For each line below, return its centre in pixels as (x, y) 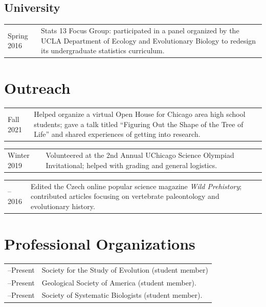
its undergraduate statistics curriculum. (103, 50)
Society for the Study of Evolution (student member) (125, 269)
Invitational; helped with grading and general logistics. (131, 165)
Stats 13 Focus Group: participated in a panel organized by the (140, 30)
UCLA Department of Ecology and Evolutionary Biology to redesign (149, 40)
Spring (18, 35)
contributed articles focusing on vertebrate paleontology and (125, 196)
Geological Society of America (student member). (119, 282)
